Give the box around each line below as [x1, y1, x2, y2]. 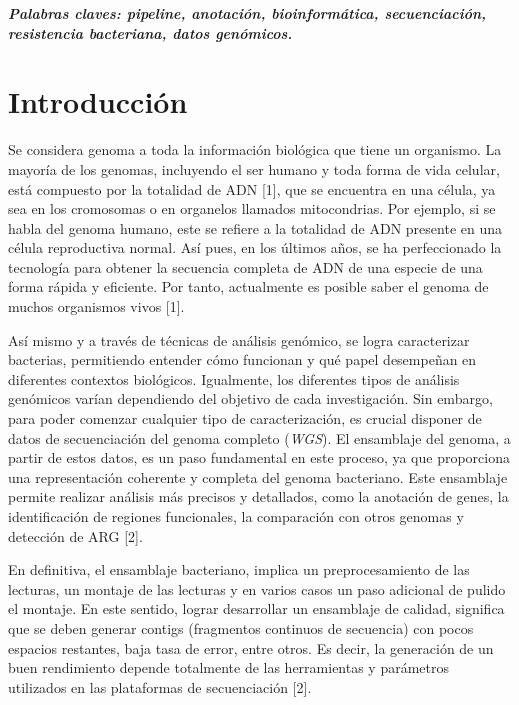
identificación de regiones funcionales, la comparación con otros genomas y [8, 506, 464, 526]
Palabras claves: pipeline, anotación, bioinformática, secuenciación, [8, 3, 487, 23]
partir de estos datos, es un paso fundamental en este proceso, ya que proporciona [8, 447, 510, 468]
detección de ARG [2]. [8, 525, 143, 546]
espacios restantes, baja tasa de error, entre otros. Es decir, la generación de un [8, 637, 494, 658]
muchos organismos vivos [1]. [8, 296, 185, 317]
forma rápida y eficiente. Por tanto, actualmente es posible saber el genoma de [8, 276, 489, 297]
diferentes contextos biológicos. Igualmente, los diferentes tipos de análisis [8, 368, 460, 389]
